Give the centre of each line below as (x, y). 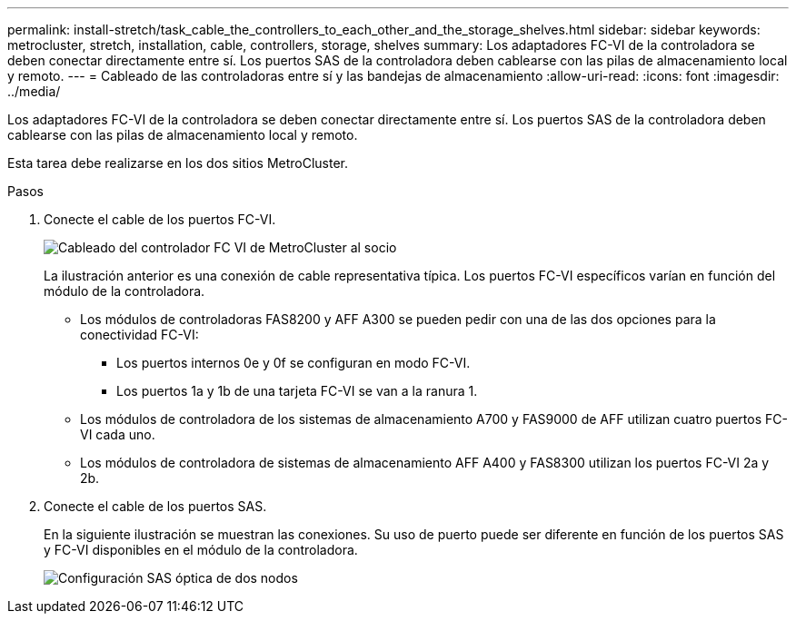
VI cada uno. (118, 434)
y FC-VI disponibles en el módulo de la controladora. (201, 550)
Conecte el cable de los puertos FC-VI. (160, 219)
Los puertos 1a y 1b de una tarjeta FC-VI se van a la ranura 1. (297, 391)
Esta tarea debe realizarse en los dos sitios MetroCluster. (178, 163)
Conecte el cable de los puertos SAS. (155, 506)
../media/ (34, 91)
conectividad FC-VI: (139, 335)
